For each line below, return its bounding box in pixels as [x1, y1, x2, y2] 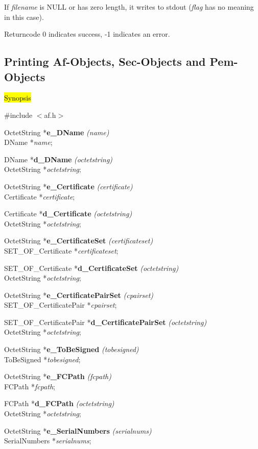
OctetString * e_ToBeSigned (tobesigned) [4, 344, 139, 355]
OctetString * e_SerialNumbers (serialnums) [4, 425, 152, 436]
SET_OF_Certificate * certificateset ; [4, 245, 119, 256]
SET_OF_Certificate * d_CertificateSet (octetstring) [4, 262, 179, 273]
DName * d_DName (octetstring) [4, 154, 113, 164]
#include [4, 109, 33, 120]
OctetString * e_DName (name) [4, 127, 109, 137]
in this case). [4, 11, 44, 22]
